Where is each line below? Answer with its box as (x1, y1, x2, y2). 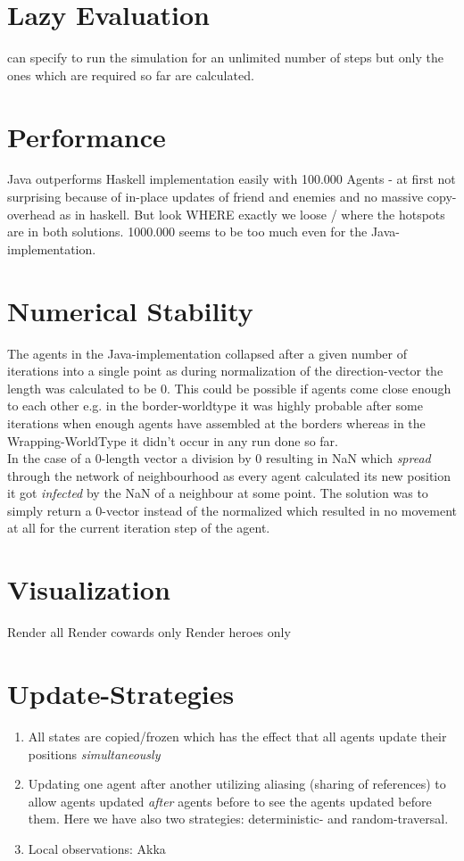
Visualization (7, 571, 170, 608)
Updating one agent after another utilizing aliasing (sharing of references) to (28, 774, 446, 793)
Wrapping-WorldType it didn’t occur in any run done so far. (7, 431, 338, 450)
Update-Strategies (7, 675, 235, 711)
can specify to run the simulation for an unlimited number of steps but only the (7, 48, 443, 67)
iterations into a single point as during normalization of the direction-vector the (7, 361, 443, 380)
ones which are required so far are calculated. (7, 65, 254, 84)
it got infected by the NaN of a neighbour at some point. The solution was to (7, 484, 428, 502)
